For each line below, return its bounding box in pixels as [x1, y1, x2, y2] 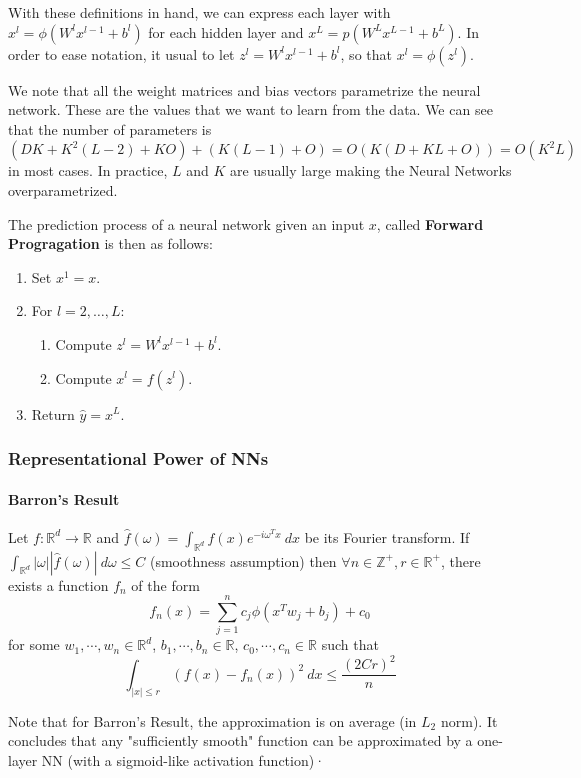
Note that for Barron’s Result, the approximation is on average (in [8, 710, 417, 731]
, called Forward [376, 213, 484, 234]
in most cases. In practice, [8, 160, 168, 181]
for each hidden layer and [148, 21, 304, 42]
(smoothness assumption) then [149, 550, 337, 571]
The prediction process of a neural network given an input [8, 213, 365, 234]
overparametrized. [8, 179, 118, 200]
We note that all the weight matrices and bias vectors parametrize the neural [8, 79, 481, 100]
